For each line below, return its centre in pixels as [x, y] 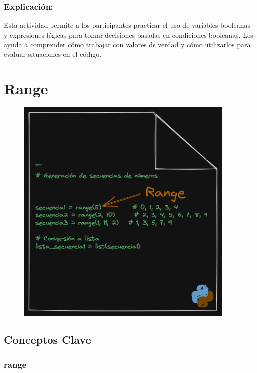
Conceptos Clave [48, 340]
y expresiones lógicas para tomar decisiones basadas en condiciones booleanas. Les [128, 34]
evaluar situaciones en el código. [53, 54]
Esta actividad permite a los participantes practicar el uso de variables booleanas [127, 25]
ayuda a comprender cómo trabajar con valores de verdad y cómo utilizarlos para [127, 44]
